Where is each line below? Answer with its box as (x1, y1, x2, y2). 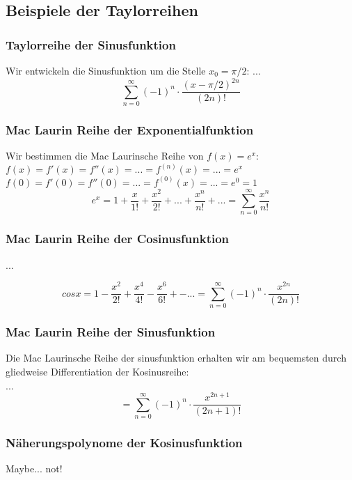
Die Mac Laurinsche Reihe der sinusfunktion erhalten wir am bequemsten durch (6, 350, 346, 365)
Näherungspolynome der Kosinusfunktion (6, 433, 243, 451)
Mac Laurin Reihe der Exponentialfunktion (6, 121, 254, 138)
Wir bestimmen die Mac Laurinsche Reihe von (6, 148, 204, 163)
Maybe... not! (6, 461, 63, 476)
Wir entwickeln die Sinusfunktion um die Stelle (6, 63, 206, 77)
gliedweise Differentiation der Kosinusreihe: (6, 364, 189, 378)
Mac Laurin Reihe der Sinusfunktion (6, 323, 216, 341)
